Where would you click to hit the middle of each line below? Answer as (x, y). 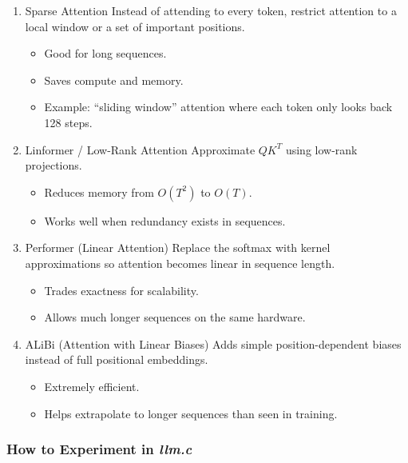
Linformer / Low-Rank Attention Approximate (140, 149)
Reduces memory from (99, 192)
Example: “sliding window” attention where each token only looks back (218, 107)
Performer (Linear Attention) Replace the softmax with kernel (178, 247)
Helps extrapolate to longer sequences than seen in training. (191, 413)
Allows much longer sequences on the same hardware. (175, 317)
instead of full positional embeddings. (117, 359)
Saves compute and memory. (114, 80)
